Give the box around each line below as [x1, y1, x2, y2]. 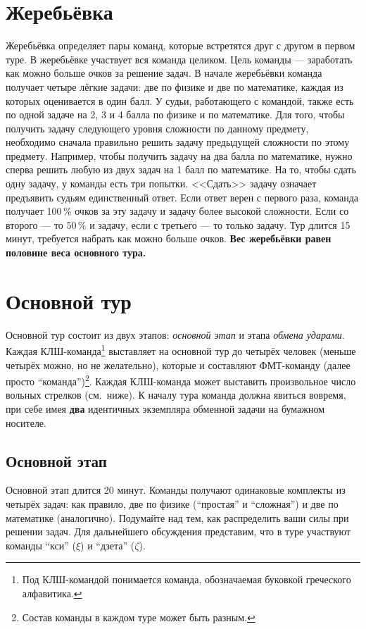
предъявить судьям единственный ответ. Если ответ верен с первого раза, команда [6, 189, 359, 204]
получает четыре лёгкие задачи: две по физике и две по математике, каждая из [6, 79, 343, 94]
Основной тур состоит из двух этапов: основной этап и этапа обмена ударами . [6, 327, 345, 342]
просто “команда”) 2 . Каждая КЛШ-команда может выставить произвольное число [6, 372, 356, 388]
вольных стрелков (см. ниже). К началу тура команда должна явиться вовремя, [6, 387, 346, 402]
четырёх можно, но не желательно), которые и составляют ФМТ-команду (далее [6, 357, 351, 372]
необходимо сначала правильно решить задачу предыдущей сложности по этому [6, 135, 350, 149]
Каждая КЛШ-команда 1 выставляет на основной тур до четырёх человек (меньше [6, 342, 356, 358]
